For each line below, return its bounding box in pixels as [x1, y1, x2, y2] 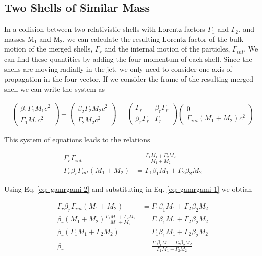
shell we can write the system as [4, 83, 105, 94]
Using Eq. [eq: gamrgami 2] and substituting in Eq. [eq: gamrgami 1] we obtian [4, 184, 252, 194]
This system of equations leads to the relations [4, 134, 150, 144]
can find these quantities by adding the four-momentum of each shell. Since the [4, 53, 252, 64]
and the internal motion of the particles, [104, 43, 230, 54]
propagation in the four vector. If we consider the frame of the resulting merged [4, 73, 254, 84]
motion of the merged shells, [4, 43, 93, 54]
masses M [4, 33, 34, 44]
